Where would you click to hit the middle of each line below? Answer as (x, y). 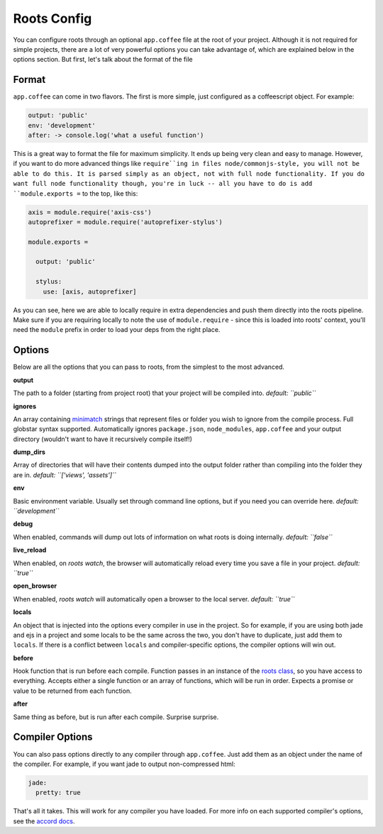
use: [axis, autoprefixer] (90, 291)
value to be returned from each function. (72, 691)
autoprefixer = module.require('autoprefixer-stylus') (125, 222)
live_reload (30, 550)
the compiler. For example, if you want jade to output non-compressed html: (124, 764)
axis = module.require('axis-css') (90, 212)
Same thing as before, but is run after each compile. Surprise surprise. (116, 717)
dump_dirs (29, 452)
